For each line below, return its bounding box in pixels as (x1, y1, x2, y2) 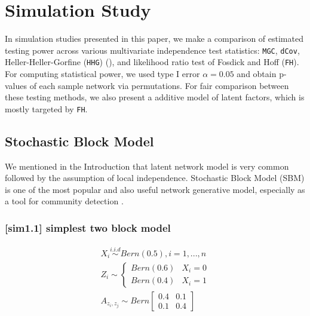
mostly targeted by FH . (5, 102, 88, 115)
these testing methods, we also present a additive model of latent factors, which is (5, 91, 305, 103)
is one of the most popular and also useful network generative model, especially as (5, 183, 305, 195)
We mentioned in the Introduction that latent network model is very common (5, 159, 289, 172)
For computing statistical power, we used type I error (5, 68, 200, 80)
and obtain (237, 68, 277, 80)
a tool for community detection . (5, 195, 124, 207)
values (5, 79, 27, 91)
